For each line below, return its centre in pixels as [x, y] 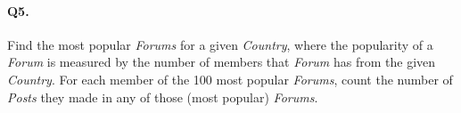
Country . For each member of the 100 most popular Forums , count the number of [230, 79]
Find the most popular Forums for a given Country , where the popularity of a [220, 44]
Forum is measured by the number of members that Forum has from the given [222, 62]
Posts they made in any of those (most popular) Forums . [163, 97]
